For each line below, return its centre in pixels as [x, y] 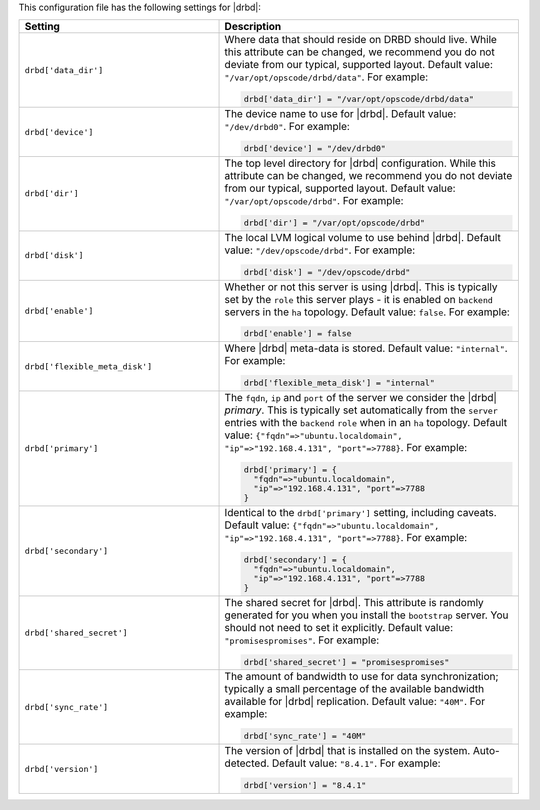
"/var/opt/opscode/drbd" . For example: [314, 200]
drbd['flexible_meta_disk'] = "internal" [339, 383]
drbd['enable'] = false [297, 333]
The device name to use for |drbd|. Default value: [340, 114]
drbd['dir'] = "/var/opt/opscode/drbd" [334, 222]
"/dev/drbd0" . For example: [287, 127]
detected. [247, 763]
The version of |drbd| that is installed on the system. [347, 751]
